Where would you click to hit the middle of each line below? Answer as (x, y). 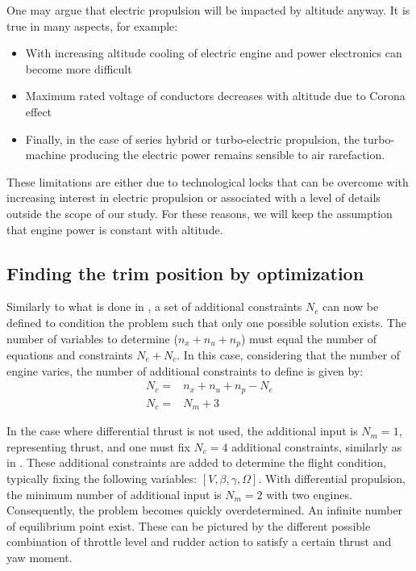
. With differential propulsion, (332, 478)
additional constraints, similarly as (317, 446)
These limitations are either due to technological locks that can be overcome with (208, 181)
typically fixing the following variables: (102, 478)
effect (39, 111)
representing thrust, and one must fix (98, 446)
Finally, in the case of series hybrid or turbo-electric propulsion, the (192, 139)
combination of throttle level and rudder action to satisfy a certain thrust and (199, 542)
